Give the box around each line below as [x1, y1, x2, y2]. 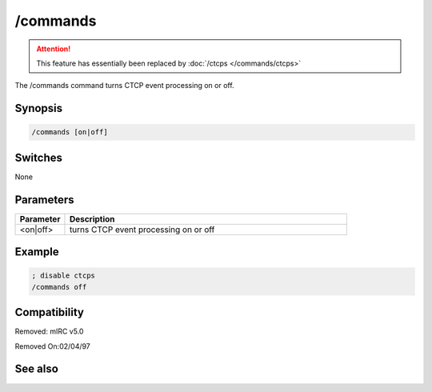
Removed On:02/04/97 [14, 341, 91, 351]
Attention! [36, 44, 71, 54]
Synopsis [14, 102, 63, 115]
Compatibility [14, 306, 84, 319]
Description [69, 213, 115, 224]
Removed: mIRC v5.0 [14, 326, 84, 336]
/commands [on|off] [31, 128, 108, 137]
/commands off [31, 282, 87, 291]
